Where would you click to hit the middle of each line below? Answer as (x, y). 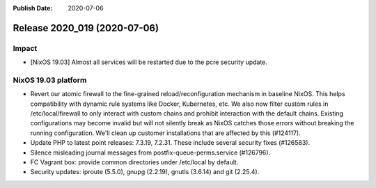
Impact (25, 48)
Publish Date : (33, 8)
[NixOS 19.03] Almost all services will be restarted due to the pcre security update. (149, 62)
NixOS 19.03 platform (50, 80)
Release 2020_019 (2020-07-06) (86, 28)
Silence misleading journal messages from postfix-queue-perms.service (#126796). (150, 152)
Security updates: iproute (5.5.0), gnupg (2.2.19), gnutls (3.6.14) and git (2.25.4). (145, 172)
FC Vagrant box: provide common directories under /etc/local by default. (134, 162)
